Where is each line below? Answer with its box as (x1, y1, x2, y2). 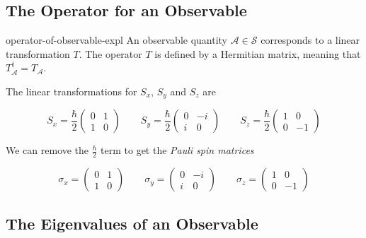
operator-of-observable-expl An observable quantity (6, 32, 228, 47)
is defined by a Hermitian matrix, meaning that (154, 46, 361, 61)
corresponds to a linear (261, 32, 360, 47)
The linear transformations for (6, 83, 137, 98)
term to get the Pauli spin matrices (101, 143, 254, 157)
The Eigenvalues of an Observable (6, 212, 258, 234)
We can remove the (6, 143, 89, 157)
